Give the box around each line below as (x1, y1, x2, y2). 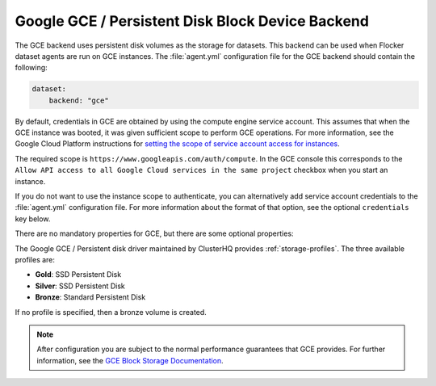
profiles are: (15, 254, 56, 264)
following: (15, 63, 48, 73)
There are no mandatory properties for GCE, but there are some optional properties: (15, 229, 294, 238)
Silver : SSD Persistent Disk (35, 281, 125, 291)
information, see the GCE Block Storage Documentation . (36, 355, 224, 365)
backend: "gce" (48, 95, 109, 105)
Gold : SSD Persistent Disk (35, 270, 122, 279)
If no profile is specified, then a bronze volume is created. (15, 307, 208, 317)
